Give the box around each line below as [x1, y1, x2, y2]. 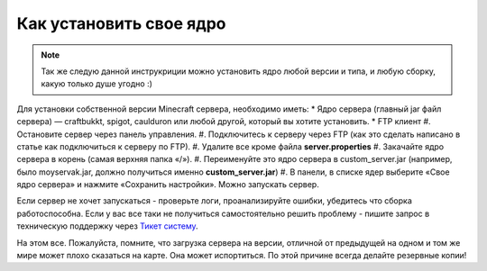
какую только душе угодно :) [41, 78, 153, 89]
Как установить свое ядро [16, 14, 226, 33]
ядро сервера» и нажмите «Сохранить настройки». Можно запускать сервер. [16, 179, 319, 190]
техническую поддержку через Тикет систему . [16, 221, 198, 231]
